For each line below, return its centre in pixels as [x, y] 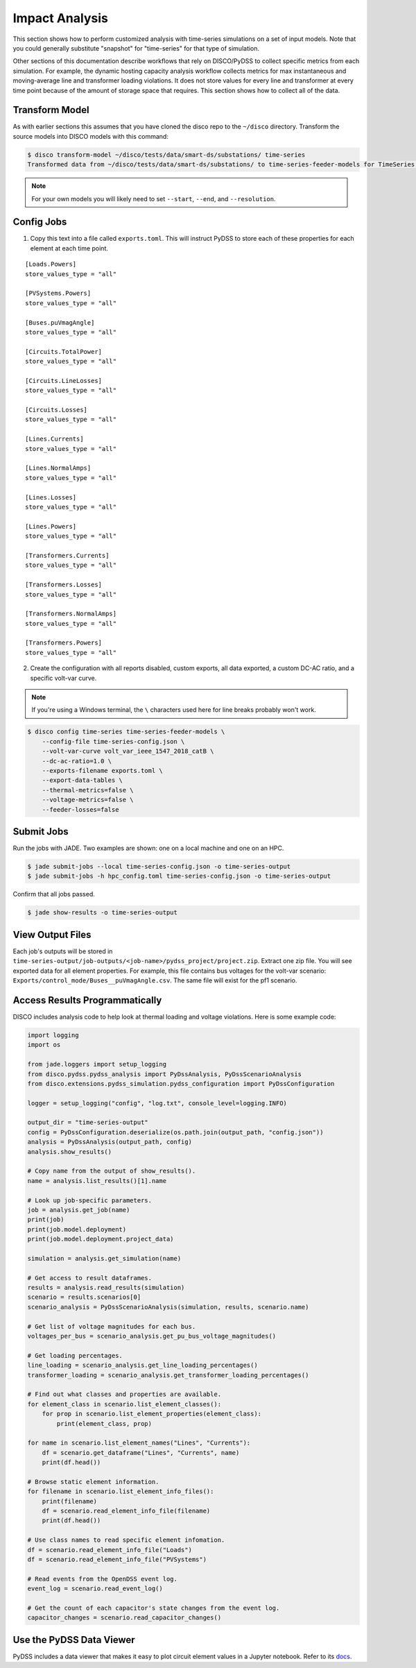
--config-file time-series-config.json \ [113, 741]
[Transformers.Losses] [64, 585]
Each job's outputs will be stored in [63, 951]
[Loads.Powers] [51, 264]
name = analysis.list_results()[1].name [97, 1181]
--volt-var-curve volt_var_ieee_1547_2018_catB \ [128, 751]
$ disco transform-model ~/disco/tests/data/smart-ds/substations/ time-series [166, 155]
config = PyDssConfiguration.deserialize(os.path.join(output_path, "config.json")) [175, 1132]
